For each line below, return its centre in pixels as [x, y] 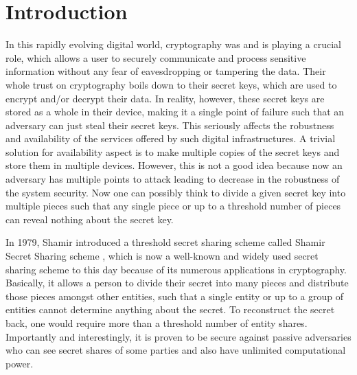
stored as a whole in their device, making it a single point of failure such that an [175, 112]
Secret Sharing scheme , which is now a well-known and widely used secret [162, 256]
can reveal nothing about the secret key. [90, 219]
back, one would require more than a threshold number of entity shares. [157, 323]
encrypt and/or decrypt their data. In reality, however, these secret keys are [165, 98]
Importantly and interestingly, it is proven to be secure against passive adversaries [178, 336]
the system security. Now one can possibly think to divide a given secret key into [176, 192]
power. [20, 363]
